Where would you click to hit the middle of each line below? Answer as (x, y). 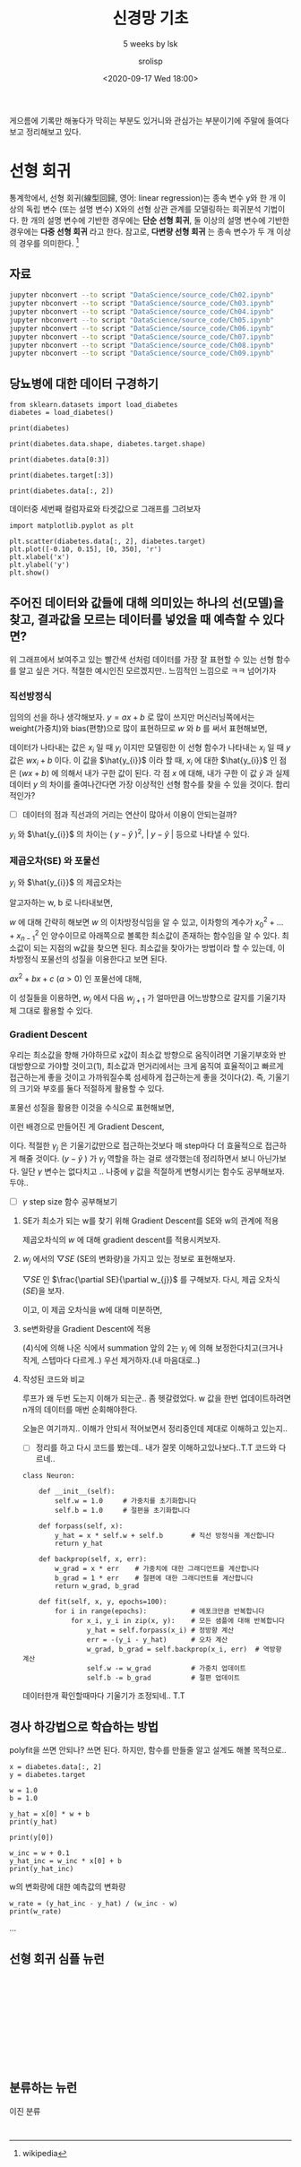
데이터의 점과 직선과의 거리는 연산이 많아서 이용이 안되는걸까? (129, 814)
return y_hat (79, 1544)
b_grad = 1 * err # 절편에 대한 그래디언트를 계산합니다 (154, 1578)
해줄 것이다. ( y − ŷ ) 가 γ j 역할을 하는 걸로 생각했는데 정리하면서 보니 (137, 1159)
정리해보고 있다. (53, 132)
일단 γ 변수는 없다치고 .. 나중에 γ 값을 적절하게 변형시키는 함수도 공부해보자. (153, 1171)
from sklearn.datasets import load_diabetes (94, 405)
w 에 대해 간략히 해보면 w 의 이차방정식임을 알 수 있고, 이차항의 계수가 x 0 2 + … (146, 922)
